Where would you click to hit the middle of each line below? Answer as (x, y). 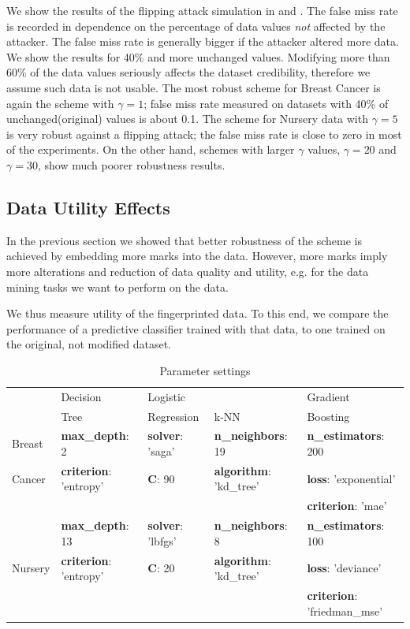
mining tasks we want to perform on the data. (117, 287)
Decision (81, 396)
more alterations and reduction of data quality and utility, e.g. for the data (188, 271)
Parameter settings (205, 370)
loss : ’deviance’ (344, 568)
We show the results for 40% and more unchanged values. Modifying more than (198, 56)
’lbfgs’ (162, 540)
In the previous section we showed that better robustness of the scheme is (184, 240)
